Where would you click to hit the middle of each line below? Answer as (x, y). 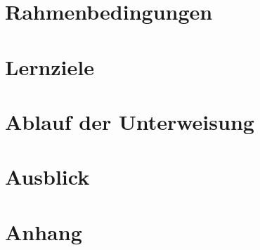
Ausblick (47, 177)
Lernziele (50, 66)
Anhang (44, 231)
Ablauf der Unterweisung (130, 121)
